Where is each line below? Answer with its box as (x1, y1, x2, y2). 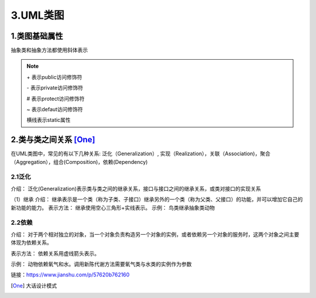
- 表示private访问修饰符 (26, 84, 84, 91)
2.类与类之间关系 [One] (11, 135, 95, 145)
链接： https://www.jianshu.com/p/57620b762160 (11, 271, 130, 278)
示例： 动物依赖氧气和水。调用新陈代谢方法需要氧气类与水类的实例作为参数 (11, 261, 192, 268)
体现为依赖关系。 (11, 239, 52, 246)
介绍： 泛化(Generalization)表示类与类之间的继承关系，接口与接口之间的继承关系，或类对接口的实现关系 (11, 185, 262, 192)
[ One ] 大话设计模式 (11, 282, 57, 289)
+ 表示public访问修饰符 (26, 73, 83, 80)
